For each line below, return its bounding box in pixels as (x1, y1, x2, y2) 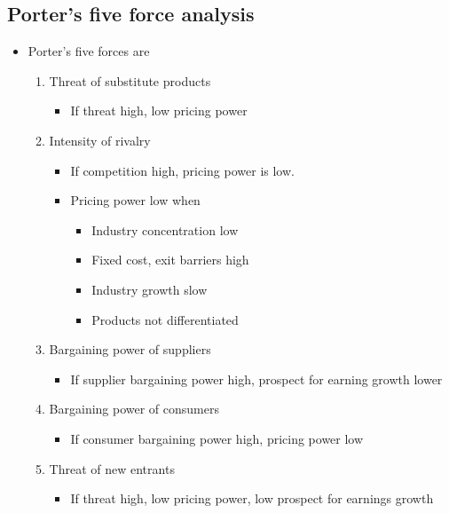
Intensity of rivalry (49, 130, 151, 149)
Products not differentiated (91, 310, 239, 328)
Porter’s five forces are (28, 42, 150, 60)
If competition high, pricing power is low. (70, 161, 295, 179)
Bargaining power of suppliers (49, 340, 211, 359)
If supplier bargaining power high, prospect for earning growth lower (70, 369, 443, 388)
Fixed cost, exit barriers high (91, 250, 249, 269)
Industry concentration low (91, 220, 239, 239)
